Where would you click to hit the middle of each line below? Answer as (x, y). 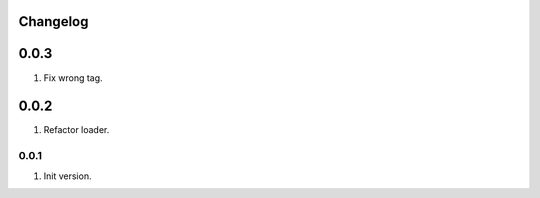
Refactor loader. (76, 130)
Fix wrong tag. (73, 77)
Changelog (53, 21)
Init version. (67, 176)
